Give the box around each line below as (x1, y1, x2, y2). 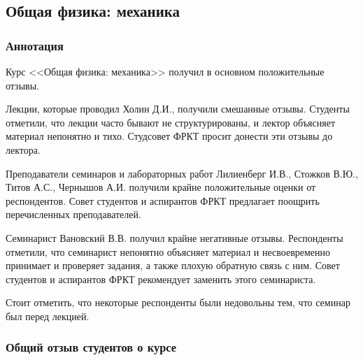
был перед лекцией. (6, 308, 90, 323)
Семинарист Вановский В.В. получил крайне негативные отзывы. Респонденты (6, 230, 343, 245)
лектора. (6, 142, 41, 157)
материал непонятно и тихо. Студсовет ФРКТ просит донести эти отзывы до (6, 129, 333, 143)
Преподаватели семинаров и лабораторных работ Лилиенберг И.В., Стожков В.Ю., (6, 166, 358, 180)
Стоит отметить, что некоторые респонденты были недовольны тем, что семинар (6, 295, 350, 310)
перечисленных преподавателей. (6, 207, 141, 222)
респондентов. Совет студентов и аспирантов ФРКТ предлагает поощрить (6, 193, 320, 208)
